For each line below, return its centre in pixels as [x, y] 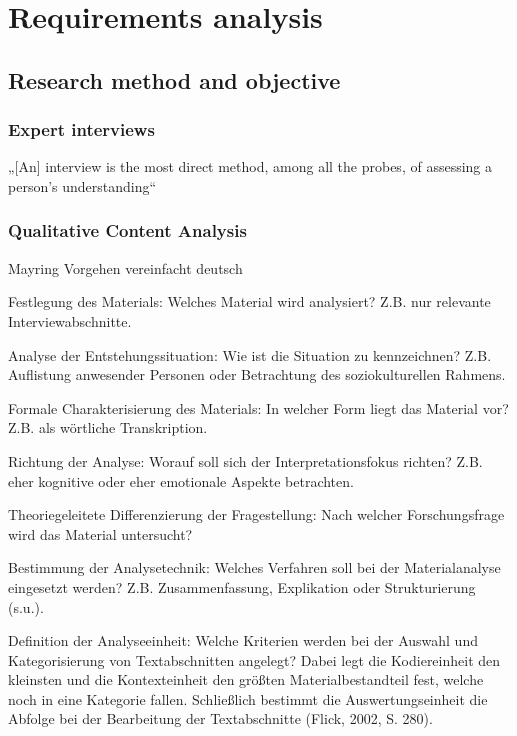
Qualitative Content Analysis [127, 230]
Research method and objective [174, 79]
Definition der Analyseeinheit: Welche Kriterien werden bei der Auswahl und [243, 640]
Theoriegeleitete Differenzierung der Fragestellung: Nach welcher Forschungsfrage [256, 514]
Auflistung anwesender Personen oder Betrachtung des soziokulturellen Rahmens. [257, 374]
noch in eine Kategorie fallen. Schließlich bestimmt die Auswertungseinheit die [248, 698]
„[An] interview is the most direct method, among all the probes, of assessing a [250, 166]
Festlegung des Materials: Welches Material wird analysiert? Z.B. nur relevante [249, 301]
